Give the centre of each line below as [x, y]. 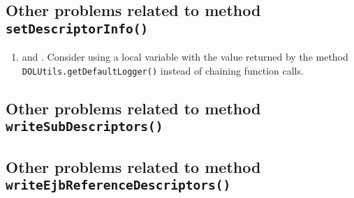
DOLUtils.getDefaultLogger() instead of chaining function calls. [163, 70]
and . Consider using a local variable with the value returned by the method [185, 57]
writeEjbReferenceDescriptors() [118, 185]
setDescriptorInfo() [77, 29]
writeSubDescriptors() [84, 127]
